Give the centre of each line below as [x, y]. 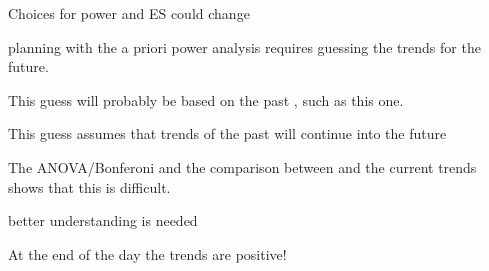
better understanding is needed [103, 220]
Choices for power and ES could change [129, 13]
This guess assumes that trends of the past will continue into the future [227, 133]
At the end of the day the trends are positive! [147, 253]
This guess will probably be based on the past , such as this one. [206, 99]
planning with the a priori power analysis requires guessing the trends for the [244, 46]
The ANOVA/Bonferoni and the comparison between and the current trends [242, 166]
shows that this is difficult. [89, 186]
